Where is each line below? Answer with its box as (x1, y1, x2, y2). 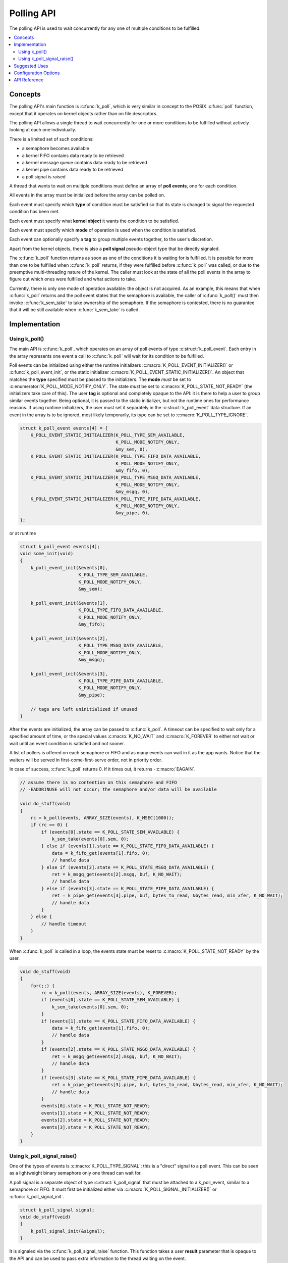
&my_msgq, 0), (116, 489, 151, 495)
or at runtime (9, 530, 36, 536)
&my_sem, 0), (116, 446, 148, 452)
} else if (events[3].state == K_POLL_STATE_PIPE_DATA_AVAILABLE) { (41, 886, 214, 891)
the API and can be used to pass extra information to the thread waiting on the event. (9, 1255, 186, 1261)
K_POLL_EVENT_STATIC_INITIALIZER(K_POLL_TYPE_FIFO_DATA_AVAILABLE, (30, 454, 201, 459)
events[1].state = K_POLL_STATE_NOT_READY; (41, 1110, 151, 1116)
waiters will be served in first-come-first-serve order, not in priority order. (9, 757, 162, 763)
